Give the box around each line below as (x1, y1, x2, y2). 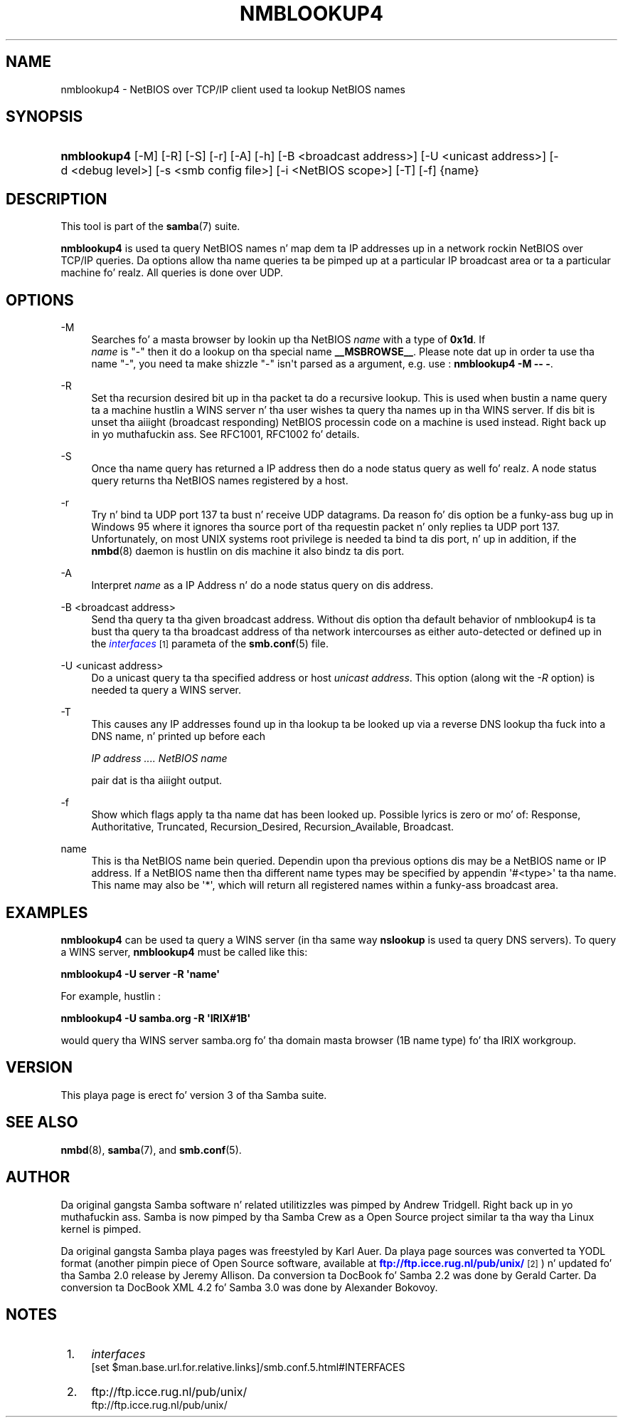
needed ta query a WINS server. (91, 684, 242, 697)
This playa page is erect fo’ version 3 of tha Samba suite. (60, 1088, 327, 1101)
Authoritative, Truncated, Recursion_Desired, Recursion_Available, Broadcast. (91, 820, 454, 833)
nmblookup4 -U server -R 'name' (60, 967, 220, 980)
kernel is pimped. (60, 1222, 142, 1235)
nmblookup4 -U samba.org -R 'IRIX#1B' (60, 1011, 251, 1024)
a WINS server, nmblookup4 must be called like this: (60, 945, 308, 958)
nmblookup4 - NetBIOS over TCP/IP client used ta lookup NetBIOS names (60, 83, 405, 95)
